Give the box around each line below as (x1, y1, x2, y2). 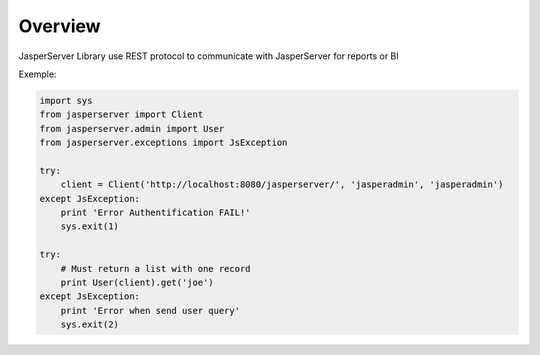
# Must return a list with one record (60, 263, 251, 274)
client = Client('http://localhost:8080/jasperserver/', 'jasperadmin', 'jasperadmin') (60, 179, 504, 190)
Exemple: (18, 68, 57, 80)
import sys (39, 95, 93, 106)
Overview (18, 15, 101, 37)
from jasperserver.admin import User (39, 123, 225, 134)
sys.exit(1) (60, 221, 120, 232)
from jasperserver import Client (39, 109, 204, 120)
